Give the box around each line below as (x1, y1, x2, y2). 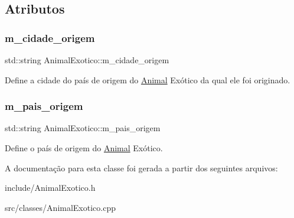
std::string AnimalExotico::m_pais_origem (5, 122, 161, 134)
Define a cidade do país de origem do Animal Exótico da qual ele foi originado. (5, 73, 290, 86)
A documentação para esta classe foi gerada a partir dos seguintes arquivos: (5, 161, 278, 174)
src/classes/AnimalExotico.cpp (5, 201, 116, 213)
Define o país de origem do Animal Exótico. (5, 142, 163, 154)
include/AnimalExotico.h (5, 181, 96, 194)
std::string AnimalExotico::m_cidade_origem (5, 54, 169, 66)
